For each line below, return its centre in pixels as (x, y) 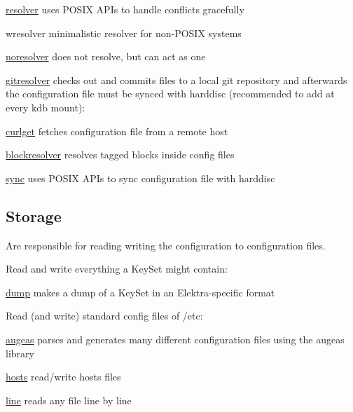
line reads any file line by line (69, 400)
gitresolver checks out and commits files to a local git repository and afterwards (176, 80)
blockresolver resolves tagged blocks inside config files (120, 154)
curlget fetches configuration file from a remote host (117, 131)
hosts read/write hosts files (63, 377)
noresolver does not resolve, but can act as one (106, 56)
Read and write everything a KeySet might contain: (117, 269)
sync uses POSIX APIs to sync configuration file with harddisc (140, 178)
